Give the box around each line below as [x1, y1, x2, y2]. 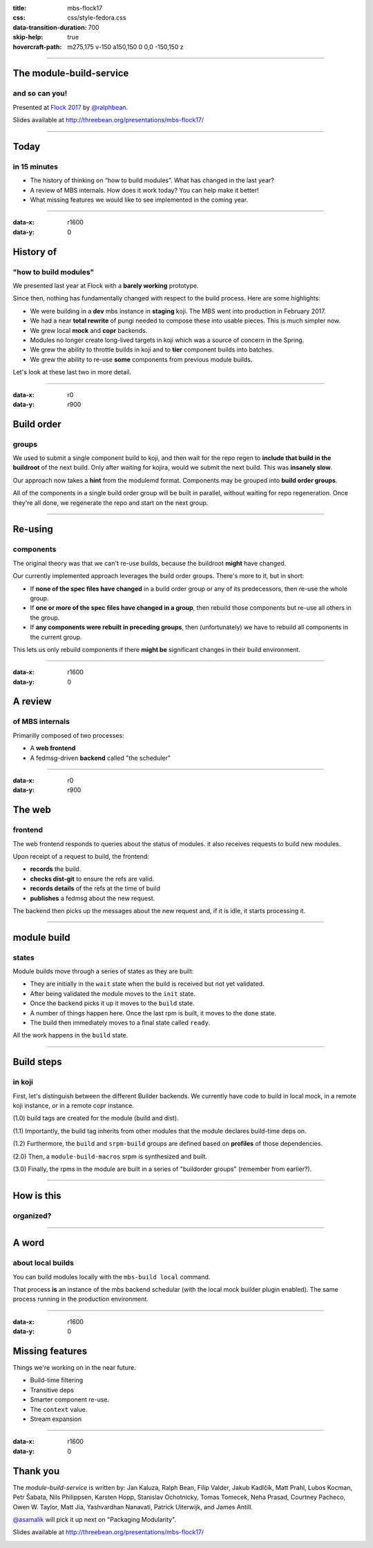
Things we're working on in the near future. [12, 1364, 136, 1372]
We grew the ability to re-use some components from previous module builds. [30, 355, 253, 363]
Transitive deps [30, 1386, 74, 1394]
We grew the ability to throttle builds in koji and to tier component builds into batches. [30, 345, 274, 354]
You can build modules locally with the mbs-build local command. [12, 1272, 211, 1281]
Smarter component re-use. [30, 1395, 110, 1404]
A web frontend [30, 744, 76, 752]
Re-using [12, 524, 53, 535]
